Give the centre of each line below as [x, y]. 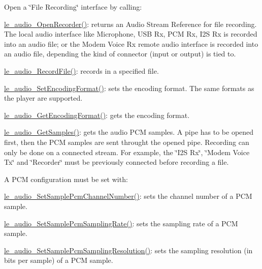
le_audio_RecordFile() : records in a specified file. [81, 70]
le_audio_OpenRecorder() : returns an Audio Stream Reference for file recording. [130, 24]
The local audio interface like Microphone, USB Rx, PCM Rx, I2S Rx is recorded [131, 34]
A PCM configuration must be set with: [66, 179]
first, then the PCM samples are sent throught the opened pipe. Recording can [127, 142]
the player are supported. [43, 98]
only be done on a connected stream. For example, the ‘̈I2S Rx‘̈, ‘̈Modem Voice [127, 152]
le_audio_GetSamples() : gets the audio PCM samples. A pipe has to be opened [129, 132]
